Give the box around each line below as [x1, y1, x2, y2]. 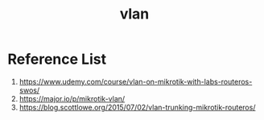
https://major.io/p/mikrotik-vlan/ [19, 93, 126, 103]
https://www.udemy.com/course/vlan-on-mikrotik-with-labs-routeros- [19, 77, 253, 86]
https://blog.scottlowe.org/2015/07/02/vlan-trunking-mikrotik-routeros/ [19, 102, 256, 112]
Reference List [7, 50, 106, 68]
